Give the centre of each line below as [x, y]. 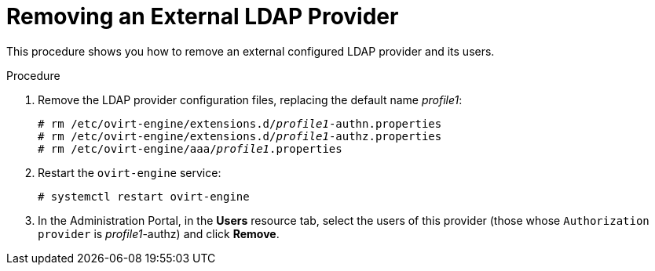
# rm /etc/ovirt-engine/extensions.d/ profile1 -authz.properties [240, 136]
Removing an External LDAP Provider [203, 16]
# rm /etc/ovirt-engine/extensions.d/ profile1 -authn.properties [240, 123]
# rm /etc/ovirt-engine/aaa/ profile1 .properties [190, 148]
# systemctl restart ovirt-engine [144, 196]
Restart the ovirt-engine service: [130, 172]
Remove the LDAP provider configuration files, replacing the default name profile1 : [250, 99]
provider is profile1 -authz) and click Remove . [159, 233]
